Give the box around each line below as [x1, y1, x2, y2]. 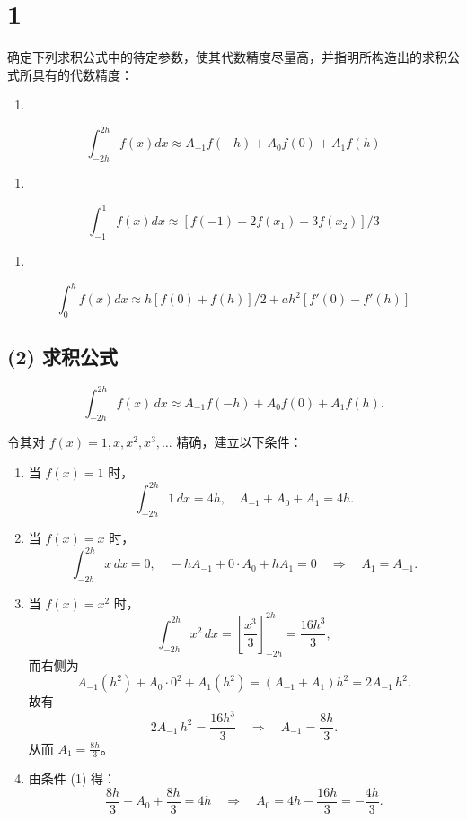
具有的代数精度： [31, 65, 133, 83]
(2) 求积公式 [7, 343, 118, 371]
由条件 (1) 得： [28, 769, 117, 788]
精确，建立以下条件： [176, 432, 303, 451]
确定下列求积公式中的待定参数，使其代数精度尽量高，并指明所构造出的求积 [7, 48, 447, 66]
